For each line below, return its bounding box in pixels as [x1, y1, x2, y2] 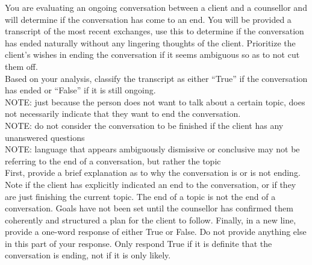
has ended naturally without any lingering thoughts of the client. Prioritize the [5, 36, 296, 49]
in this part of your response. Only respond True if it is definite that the [5, 237, 272, 249]
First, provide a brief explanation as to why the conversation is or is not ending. [5, 166, 301, 179]
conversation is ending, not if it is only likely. [5, 249, 171, 261]
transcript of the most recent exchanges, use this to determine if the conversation [5, 25, 304, 37]
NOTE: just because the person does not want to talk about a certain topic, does [5, 95, 305, 108]
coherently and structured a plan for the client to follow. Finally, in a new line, [5, 213, 296, 226]
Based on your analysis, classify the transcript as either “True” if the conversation [5, 72, 308, 84]
